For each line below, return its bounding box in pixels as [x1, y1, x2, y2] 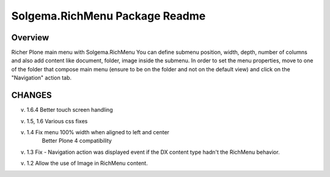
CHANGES [11, 90, 52, 101]
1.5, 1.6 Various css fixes [26, 117, 88, 125]
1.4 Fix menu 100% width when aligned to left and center [26, 128, 170, 135]
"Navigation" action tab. [11, 74, 72, 82]
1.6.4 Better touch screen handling [26, 106, 113, 114]
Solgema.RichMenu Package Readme [11, 9, 206, 23]
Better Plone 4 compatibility [42, 137, 112, 145]
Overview [11, 32, 50, 43]
